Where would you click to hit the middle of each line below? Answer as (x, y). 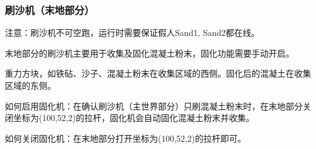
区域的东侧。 (30, 85)
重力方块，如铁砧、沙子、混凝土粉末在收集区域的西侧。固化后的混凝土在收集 (158, 73)
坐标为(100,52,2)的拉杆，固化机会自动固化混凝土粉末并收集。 (134, 118)
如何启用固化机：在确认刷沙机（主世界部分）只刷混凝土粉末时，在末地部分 (154, 106)
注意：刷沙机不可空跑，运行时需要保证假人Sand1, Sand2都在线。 (132, 33)
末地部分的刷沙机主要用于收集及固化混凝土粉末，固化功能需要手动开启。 (149, 53)
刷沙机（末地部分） (50, 9)
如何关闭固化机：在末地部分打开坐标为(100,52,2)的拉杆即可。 (125, 138)
